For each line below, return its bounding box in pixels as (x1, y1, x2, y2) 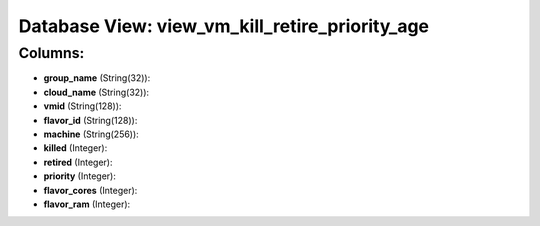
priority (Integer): (43, 170, 117, 182)
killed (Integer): (43, 142, 108, 154)
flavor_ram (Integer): (43, 198, 131, 210)
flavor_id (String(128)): (43, 114, 138, 126)
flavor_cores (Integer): (43, 184, 138, 196)
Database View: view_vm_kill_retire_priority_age (18, 15, 430, 37)
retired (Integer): (43, 156, 113, 168)
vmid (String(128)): (43, 100, 122, 112)
